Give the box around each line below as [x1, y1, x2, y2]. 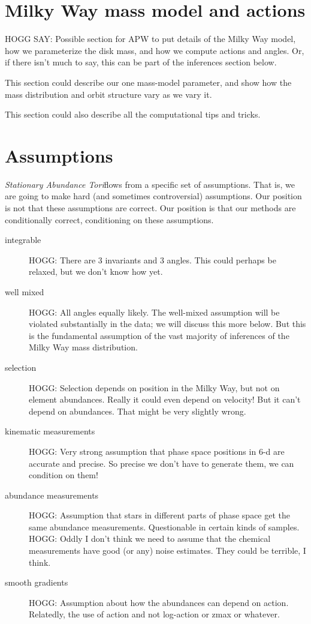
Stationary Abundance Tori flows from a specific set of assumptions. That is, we [5, 178, 295, 190]
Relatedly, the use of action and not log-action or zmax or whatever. [29, 608, 280, 620]
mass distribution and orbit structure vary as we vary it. [5, 88, 212, 100]
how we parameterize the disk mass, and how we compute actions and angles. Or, [5, 44, 304, 56]
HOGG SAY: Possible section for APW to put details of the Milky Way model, [5, 32, 296, 45]
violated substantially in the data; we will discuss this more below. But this [29, 317, 306, 330]
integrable [5, 233, 41, 246]
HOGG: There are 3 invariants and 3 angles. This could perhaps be [29, 253, 276, 266]
